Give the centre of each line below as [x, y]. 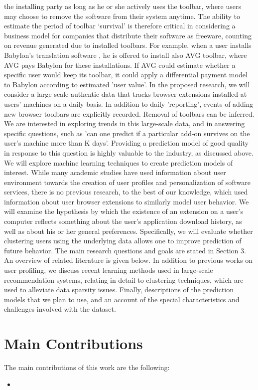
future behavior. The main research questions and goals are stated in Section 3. [125, 250]
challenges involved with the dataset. [60, 309]
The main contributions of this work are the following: [87, 367]
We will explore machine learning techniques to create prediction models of [119, 162]
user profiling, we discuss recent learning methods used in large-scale [109, 270]
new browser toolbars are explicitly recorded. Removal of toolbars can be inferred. [129, 113]
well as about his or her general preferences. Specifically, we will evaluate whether [129, 231]
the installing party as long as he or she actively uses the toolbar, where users [123, 6]
